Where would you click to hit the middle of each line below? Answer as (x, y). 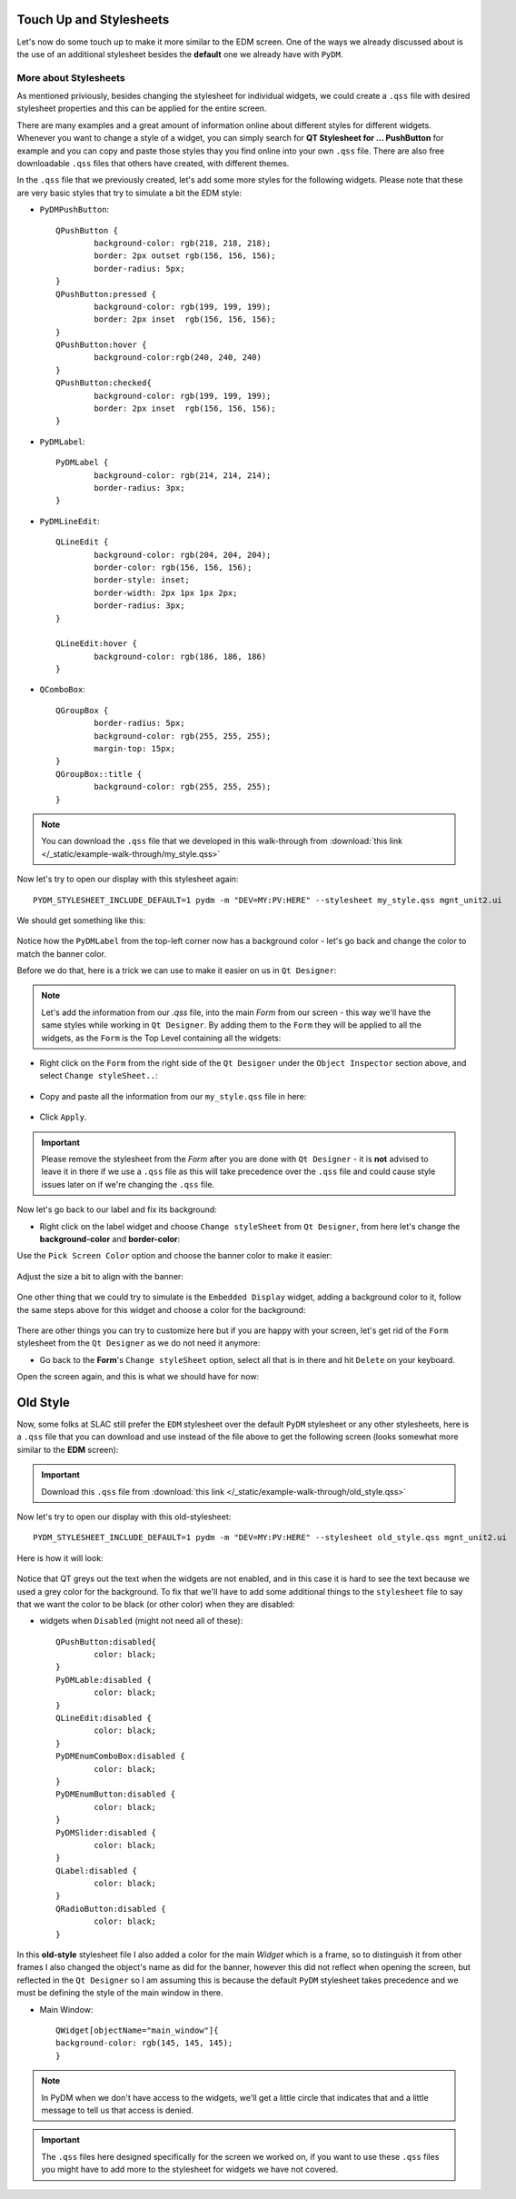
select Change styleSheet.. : (99, 1076)
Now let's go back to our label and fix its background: (117, 1209)
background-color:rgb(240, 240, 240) (178, 358)
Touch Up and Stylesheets (93, 20)
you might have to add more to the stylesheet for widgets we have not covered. (190, 2169)
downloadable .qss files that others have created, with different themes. (153, 163)
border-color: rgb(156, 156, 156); (173, 567)
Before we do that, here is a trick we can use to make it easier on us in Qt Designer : (177, 970)
